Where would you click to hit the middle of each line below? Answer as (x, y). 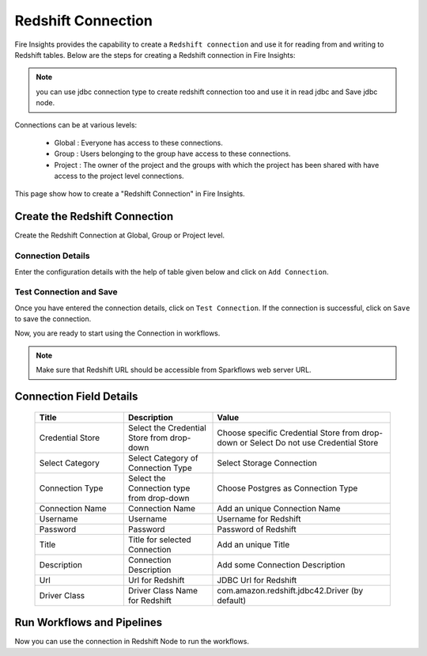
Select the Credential (167, 427)
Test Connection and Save (66, 292)
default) (232, 600)
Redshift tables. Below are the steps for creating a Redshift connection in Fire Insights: (155, 55)
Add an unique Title (253, 544)
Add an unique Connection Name (279, 508)
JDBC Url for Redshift (257, 580)
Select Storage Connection (267, 463)
